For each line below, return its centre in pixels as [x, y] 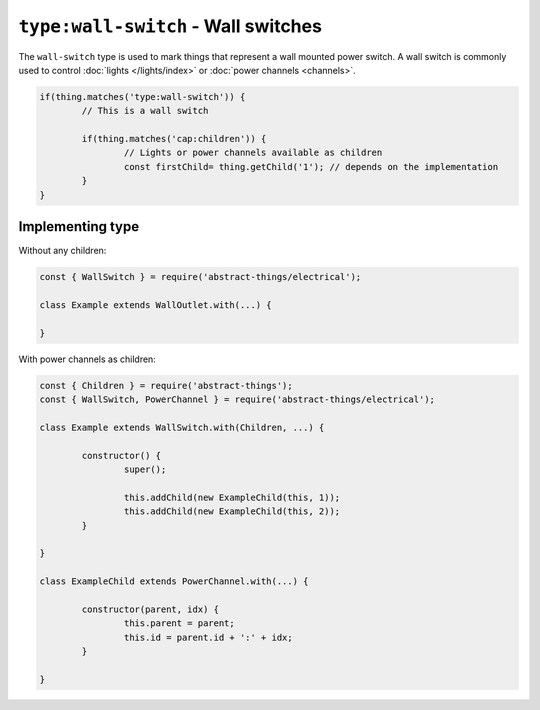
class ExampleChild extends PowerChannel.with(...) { [174, 581]
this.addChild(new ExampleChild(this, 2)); [232, 511]
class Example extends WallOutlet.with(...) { [155, 304]
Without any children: [62, 251]
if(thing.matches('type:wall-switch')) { [142, 96]
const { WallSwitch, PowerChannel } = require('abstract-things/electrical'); [237, 399]
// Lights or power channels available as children [253, 153]
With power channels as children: [87, 359]
